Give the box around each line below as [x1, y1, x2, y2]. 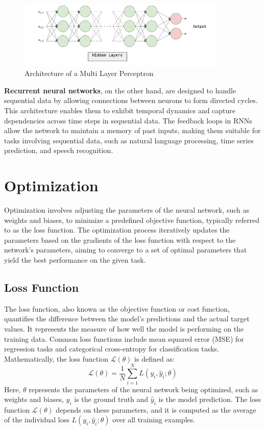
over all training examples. [112, 414, 196, 425]
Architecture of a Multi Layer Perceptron [25, 68, 154, 79]
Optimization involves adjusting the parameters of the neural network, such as [4, 205, 250, 215]
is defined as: [134, 353, 175, 364]
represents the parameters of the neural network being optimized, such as [29, 384, 258, 394]
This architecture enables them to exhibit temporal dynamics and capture [4, 105, 236, 115]
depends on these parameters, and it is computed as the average [56, 404, 256, 415]
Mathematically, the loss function [4, 353, 108, 364]
